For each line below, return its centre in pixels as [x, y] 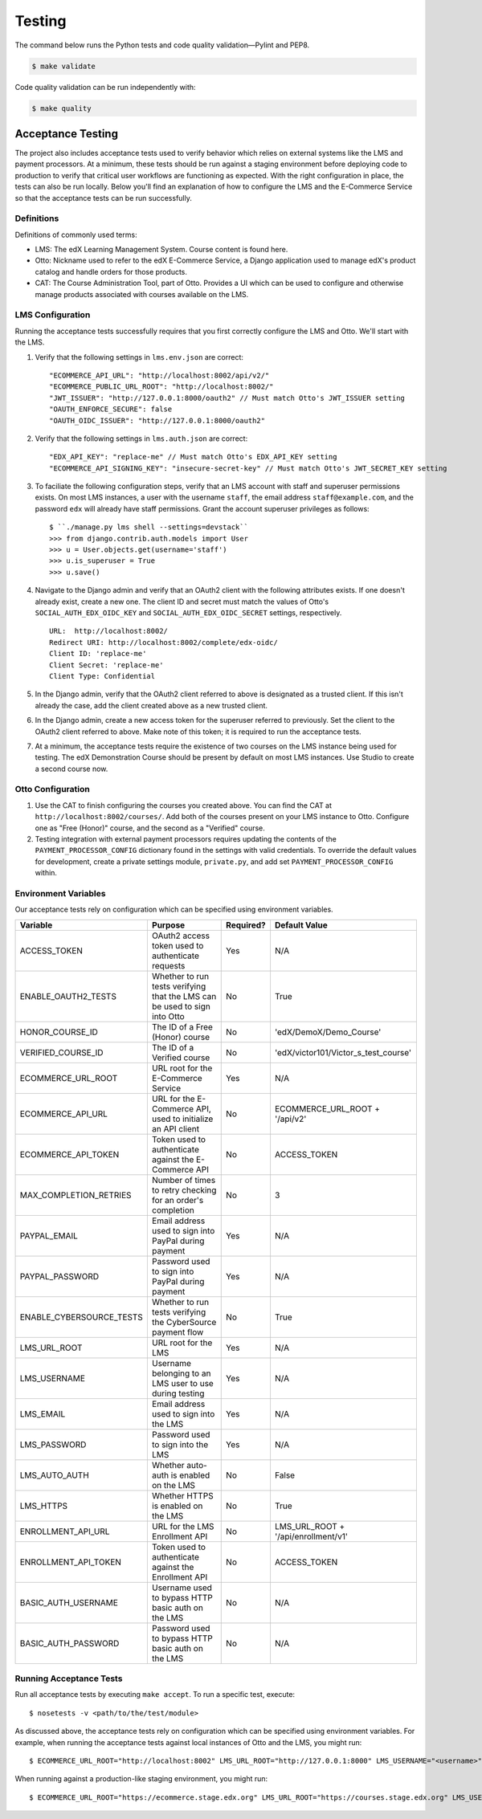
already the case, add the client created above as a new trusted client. [151, 705]
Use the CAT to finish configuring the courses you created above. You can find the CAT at [184, 805]
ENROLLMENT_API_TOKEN [71, 1562]
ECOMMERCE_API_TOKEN [69, 1154]
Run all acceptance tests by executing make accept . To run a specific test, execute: [155, 1695]
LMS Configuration [53, 315]
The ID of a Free [182, 1026]
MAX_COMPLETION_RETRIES [76, 1195]
